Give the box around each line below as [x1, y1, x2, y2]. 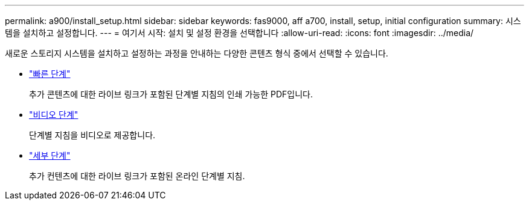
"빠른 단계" [29, 69, 71, 79]
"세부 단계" [29, 150, 71, 161]
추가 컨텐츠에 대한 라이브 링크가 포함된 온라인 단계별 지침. [29, 171, 245, 181]
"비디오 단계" [29, 109, 79, 120]
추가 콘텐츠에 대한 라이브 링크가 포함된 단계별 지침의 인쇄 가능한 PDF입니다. [29, 89, 313, 99]
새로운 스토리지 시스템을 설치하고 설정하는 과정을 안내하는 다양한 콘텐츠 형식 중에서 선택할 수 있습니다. [5, 48, 388, 58]
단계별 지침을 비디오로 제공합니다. [29, 130, 156, 140]
